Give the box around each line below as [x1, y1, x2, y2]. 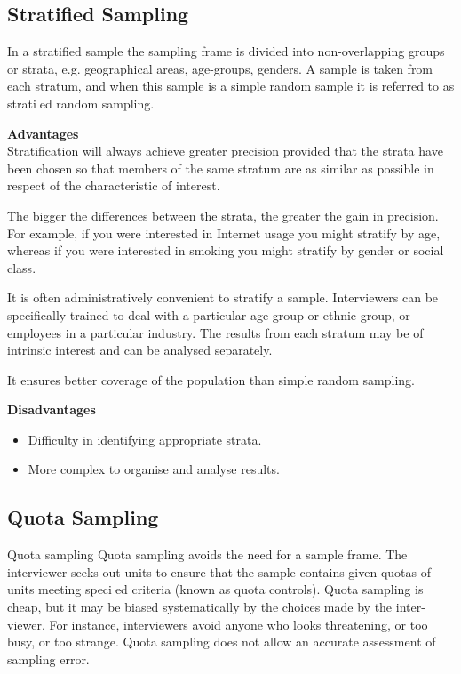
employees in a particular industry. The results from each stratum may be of [7, 323, 424, 341]
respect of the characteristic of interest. [7, 176, 220, 195]
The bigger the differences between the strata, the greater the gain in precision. [7, 205, 439, 224]
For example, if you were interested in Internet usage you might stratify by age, [7, 223, 441, 242]
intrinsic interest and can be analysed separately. [7, 341, 273, 359]
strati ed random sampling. [7, 93, 155, 112]
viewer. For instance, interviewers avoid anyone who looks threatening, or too [7, 614, 428, 633]
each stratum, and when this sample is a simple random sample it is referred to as [7, 76, 455, 95]
